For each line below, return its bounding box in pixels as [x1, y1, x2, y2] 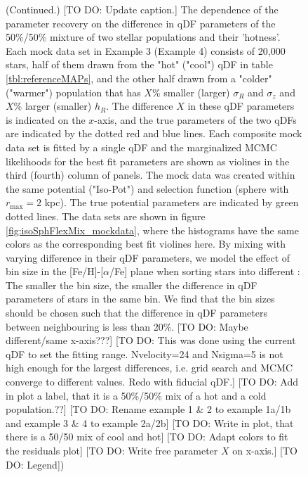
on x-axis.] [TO [232, 443, 297, 457]
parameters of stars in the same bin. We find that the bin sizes [6, 291, 275, 306]
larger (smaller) [25, 98, 92, 113]
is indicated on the [6, 112, 86, 127]
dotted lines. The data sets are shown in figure [6, 208, 206, 223]
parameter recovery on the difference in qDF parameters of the [6, 15, 276, 30]
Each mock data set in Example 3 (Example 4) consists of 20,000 [6, 43, 286, 58]
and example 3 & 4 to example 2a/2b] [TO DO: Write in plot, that [6, 415, 294, 430]
